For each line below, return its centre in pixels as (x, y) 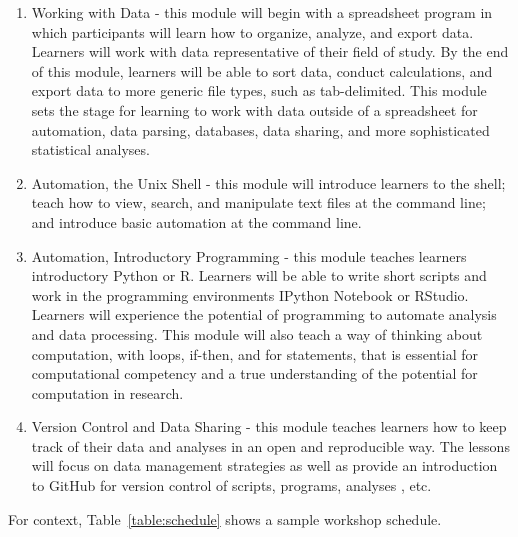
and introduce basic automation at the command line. (196, 221)
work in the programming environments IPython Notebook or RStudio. (250, 294)
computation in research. (107, 392)
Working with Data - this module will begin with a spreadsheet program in (262, 12)
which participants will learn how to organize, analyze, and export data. (252, 31)
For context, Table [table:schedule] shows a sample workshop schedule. (225, 518)
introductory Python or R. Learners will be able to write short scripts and (259, 275)
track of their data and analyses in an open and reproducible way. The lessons (270, 445)
